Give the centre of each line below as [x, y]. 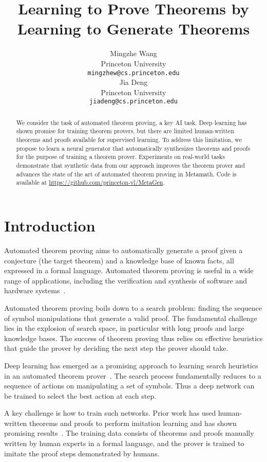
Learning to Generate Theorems [133, 29]
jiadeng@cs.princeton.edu [133, 102]
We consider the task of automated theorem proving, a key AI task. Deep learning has [131, 122]
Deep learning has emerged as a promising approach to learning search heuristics [131, 365]
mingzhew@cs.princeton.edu [133, 73]
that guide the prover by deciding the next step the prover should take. [116, 348]
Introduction [50, 226]
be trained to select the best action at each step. [80, 395]
